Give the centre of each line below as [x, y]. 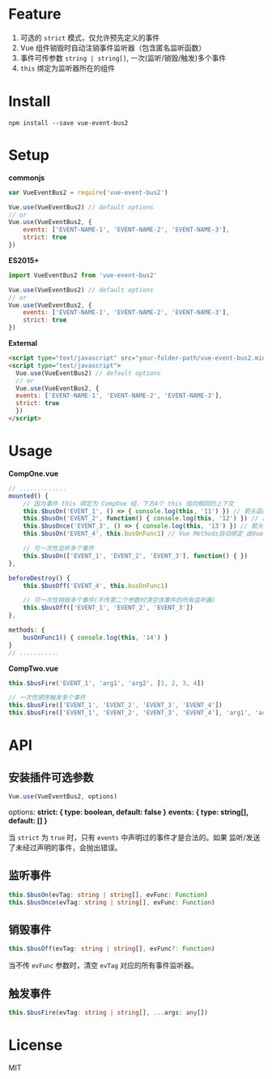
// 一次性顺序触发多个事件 [47, 698]
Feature [35, 14]
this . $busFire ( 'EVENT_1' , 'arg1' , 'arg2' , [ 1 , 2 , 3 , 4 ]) [106, 683]
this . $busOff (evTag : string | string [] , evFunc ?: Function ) [112, 949]
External [23, 343]
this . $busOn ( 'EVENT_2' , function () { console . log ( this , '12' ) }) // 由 [146, 519]
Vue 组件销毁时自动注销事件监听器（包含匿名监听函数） [113, 47]
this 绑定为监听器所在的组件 [68, 68]
